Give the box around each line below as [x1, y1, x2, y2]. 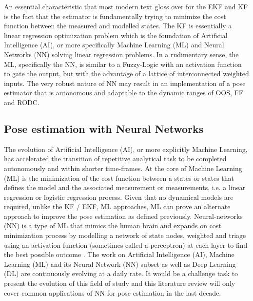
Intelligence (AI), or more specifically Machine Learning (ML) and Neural [4, 40, 224, 50]
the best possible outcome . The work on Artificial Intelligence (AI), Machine [4, 249, 234, 259]
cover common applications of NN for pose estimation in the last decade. [4, 287, 221, 298]
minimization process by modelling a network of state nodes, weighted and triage [4, 230, 246, 240]
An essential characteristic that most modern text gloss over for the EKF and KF [4, 1, 248, 11]
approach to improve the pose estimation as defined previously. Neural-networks [4, 211, 243, 221]
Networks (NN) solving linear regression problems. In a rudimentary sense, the [4, 49, 239, 59]
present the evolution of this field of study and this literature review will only [4, 278, 235, 288]
